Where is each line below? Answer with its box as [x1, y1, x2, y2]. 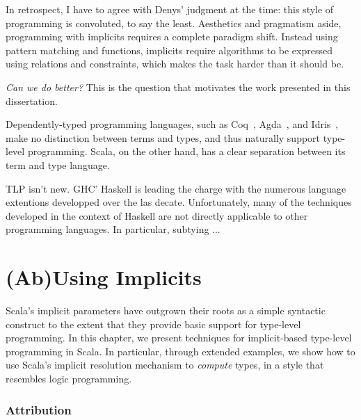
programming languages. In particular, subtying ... [6, 222, 220, 236]
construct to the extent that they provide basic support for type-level [6, 316, 301, 331]
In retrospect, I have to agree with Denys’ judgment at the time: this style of [6, 2, 334, 16]
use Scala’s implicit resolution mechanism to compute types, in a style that [6, 357, 324, 372]
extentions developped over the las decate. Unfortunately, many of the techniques [6, 195, 352, 209]
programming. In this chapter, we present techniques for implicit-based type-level [6, 330, 352, 345]
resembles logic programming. [6, 371, 132, 385]
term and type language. [6, 157, 110, 172]
